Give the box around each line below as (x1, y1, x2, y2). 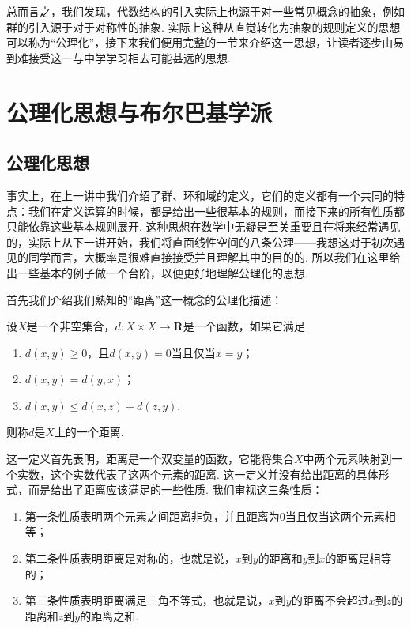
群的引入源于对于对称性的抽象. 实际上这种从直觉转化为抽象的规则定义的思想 (6, 18, 401, 35)
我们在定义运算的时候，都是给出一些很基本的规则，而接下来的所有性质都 (28, 202, 405, 219)
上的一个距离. (54, 424, 124, 440)
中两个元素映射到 (303, 450, 392, 467)
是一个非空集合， (26, 318, 115, 334)
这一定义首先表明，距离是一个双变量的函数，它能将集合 (6, 450, 294, 467)
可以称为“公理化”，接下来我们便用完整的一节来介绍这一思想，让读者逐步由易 (6, 34, 405, 51)
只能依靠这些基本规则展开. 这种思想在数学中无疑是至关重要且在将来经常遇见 (6, 218, 401, 235)
